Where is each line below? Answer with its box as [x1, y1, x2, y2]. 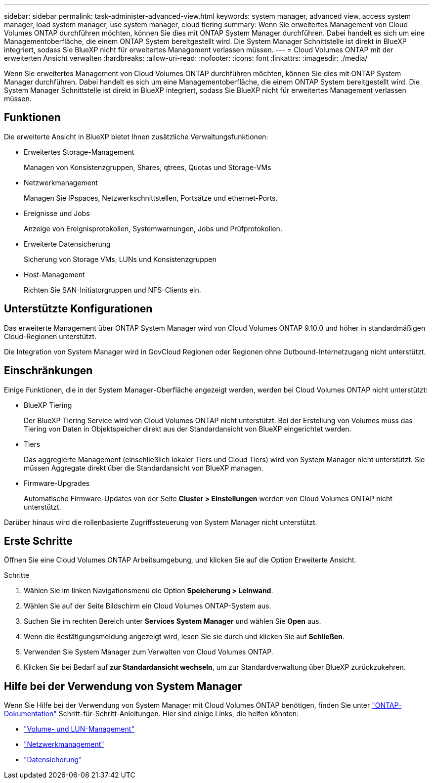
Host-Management [24, 270, 85, 279]
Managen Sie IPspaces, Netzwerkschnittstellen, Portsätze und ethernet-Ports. [24, 193, 278, 202]
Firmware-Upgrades [24, 478, 90, 487]
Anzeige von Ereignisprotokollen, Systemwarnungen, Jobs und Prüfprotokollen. [24, 224, 282, 233]
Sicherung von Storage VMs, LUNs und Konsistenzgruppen [24, 255, 216, 263]
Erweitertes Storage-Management [24, 147, 134, 156]
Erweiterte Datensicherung [24, 239, 111, 248]
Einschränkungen [4, 364, 93, 377]
